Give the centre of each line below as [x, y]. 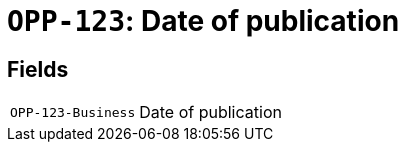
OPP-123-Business [73, 112]
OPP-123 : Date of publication [203, 21]
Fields [38, 69]
